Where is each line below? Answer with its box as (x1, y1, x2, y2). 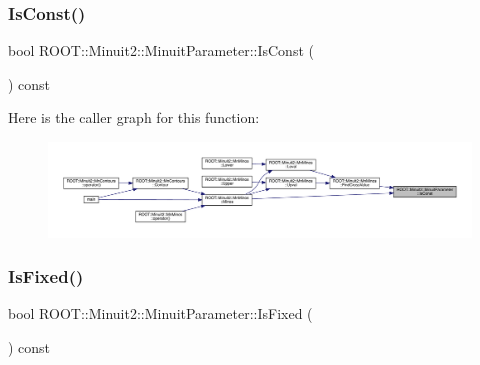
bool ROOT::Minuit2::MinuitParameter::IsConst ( (8, 40, 314, 61)
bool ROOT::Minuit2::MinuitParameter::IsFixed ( (8, 303, 313, 324)
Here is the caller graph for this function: (8, 107, 260, 128)
